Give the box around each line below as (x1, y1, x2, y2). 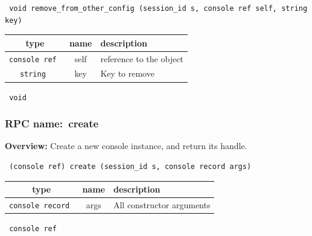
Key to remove (100, 67, 154, 80)
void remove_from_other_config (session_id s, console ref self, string (9, 4, 308, 13)
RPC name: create (5, 116, 99, 131)
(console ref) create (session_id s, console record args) (9, 162, 252, 171)
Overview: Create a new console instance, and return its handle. (5, 139, 247, 152)
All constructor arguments (113, 199, 211, 211)
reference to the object (100, 52, 183, 65)
